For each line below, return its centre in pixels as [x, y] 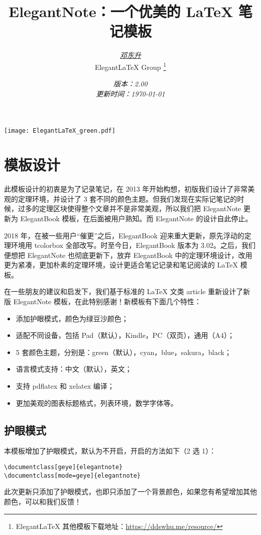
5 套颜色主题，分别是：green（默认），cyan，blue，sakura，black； [123, 352]
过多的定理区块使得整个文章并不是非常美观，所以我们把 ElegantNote [129, 208]
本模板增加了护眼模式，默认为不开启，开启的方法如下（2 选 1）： [110, 451]
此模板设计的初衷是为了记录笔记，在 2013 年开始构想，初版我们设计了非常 [126, 189]
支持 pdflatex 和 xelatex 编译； [65, 386]
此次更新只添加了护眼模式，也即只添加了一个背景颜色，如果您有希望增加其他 [130, 492]
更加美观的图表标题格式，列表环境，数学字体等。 [97, 403]
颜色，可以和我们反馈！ [43, 501]
